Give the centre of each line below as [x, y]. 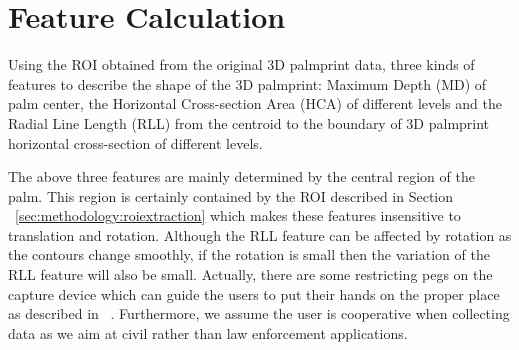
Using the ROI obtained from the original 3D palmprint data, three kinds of [241, 64]
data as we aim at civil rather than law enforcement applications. [208, 332]
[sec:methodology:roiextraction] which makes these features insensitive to [238, 215]
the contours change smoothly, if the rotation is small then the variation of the [249, 254]
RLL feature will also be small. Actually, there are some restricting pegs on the [250, 274]
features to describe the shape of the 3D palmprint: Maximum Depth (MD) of [247, 83]
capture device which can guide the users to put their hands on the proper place [254, 293]
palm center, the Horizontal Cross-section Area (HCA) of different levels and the [255, 103]
